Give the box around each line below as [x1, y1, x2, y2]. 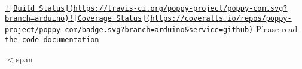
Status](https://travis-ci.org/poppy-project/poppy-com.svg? [39, 4, 288, 12]
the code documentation [5, 35, 99, 44]
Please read [255, 23, 298, 35]
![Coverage [69, 14, 112, 23]
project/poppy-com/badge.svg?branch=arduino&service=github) [5, 26, 254, 34]
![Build [5, 4, 35, 12]
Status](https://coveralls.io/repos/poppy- [116, 14, 292, 23]
